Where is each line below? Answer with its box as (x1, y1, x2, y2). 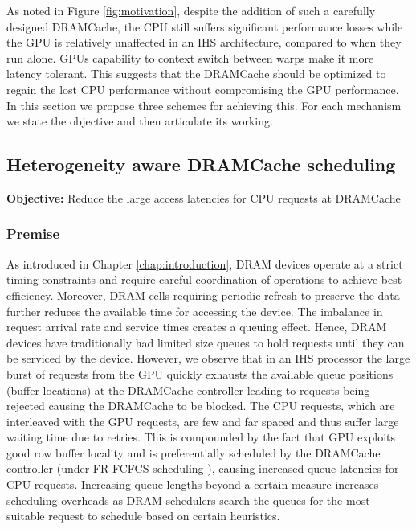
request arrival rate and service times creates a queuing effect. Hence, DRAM (6, 318, 387, 335)
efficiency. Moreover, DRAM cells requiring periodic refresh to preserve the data (6, 286, 400, 303)
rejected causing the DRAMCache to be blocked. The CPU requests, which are (6, 397, 395, 414)
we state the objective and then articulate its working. (6, 113, 273, 129)
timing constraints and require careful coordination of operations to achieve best (6, 271, 402, 288)
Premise (6, 223, 60, 244)
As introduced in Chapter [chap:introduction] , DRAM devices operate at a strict (6, 255, 403, 272)
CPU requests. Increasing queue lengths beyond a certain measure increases (6, 476, 379, 493)
